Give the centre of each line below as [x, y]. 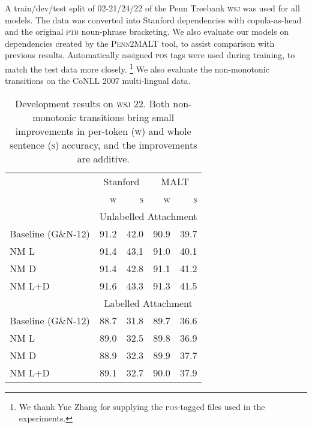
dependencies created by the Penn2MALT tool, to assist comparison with [140, 43]
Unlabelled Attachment [148, 216]
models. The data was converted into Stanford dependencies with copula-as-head [153, 19]
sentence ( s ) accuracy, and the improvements [103, 144]
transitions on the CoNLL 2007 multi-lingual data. [98, 81]
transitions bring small [127, 117]
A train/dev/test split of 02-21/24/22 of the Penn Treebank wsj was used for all [152, 8]
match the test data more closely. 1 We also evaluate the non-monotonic [137, 68]
